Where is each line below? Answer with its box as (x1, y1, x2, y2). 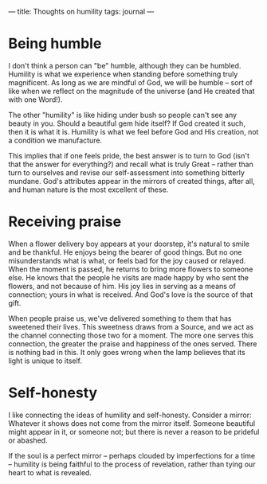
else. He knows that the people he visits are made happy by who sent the (8, 272, 249, 282)
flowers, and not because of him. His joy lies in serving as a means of (8, 281, 237, 291)
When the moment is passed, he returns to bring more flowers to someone (8, 264, 253, 274)
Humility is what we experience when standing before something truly (8, 69, 238, 79)
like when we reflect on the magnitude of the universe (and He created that (8, 86, 255, 96)
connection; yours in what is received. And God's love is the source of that (8, 290, 253, 299)
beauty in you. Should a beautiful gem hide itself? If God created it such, (8, 119, 245, 128)
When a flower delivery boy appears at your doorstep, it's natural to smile (8, 239, 249, 248)
